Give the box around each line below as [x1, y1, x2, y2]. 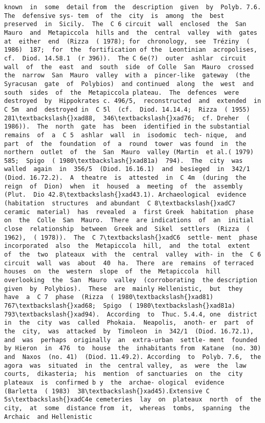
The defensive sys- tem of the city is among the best [4, 12, 225, 19]
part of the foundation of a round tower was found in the [4, 140, 247, 147]
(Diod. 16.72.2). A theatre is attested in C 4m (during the [4, 174, 247, 182]
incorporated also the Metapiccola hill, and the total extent [4, 242, 250, 250]
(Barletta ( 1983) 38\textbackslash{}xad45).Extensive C [4, 387, 210, 395]
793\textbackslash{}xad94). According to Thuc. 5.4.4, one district [4, 310, 257, 318]
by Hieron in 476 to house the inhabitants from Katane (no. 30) [4, 345, 261, 352]
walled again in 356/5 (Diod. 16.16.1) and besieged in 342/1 [4, 165, 250, 173]
